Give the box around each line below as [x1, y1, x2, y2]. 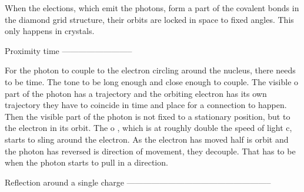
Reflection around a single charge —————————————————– [5, 176, 271, 188]
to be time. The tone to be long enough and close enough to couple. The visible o [5, 75, 299, 87]
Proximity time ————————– [5, 44, 132, 56]
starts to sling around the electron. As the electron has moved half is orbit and [5, 133, 289, 145]
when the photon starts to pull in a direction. [5, 156, 168, 169]
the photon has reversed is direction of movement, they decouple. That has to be [5, 144, 296, 157]
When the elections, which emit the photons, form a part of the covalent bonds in [5, 2, 299, 14]
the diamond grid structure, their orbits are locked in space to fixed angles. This [5, 13, 294, 25]
